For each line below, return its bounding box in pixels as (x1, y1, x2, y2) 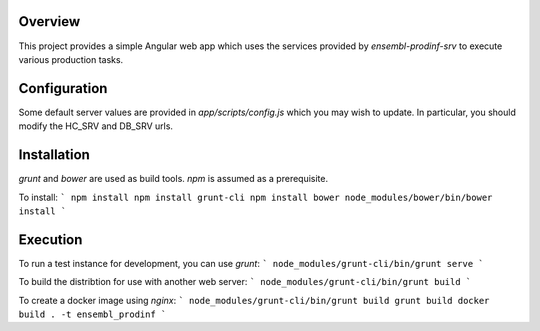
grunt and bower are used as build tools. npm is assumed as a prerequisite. (18, 173, 329, 185)
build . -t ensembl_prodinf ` (18, 308, 167, 320)
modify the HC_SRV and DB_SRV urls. (18, 120, 174, 132)
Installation (18, 146, 90, 164)
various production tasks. (18, 53, 124, 65)
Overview (18, 13, 81, 30)
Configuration (18, 80, 108, 97)
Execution (18, 231, 83, 248)
